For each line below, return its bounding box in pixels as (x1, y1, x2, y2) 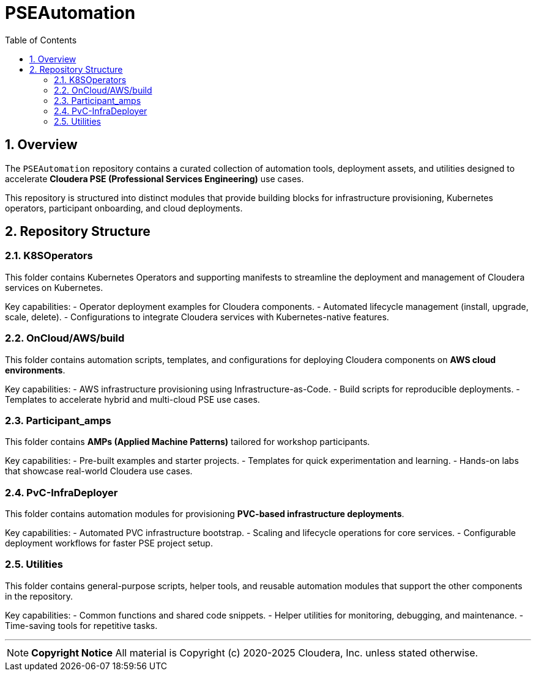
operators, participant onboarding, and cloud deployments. (5, 202, 243, 213)
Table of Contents (5, 34, 77, 45)
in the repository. (5, 590, 73, 601)
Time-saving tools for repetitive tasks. (5, 620, 158, 631)
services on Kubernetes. (5, 282, 103, 293)
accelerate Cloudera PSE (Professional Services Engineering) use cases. (5, 173, 304, 184)
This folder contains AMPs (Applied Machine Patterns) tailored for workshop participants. (5, 436, 370, 447)
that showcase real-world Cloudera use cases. (5, 466, 193, 477)
